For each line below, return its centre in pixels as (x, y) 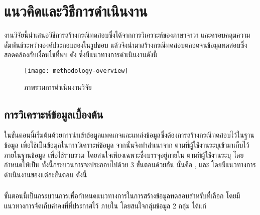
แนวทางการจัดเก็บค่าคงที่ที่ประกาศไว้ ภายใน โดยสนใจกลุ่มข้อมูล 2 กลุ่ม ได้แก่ (105, 205)
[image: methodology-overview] (76, 71)
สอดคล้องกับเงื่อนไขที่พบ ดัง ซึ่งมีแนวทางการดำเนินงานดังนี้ (81, 55)
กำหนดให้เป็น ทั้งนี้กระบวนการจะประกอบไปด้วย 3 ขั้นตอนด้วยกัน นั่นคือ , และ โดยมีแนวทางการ (130, 165)
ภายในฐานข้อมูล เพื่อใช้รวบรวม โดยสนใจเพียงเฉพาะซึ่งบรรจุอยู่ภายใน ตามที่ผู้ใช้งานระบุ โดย (124, 154)
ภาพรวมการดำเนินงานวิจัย (58, 87)
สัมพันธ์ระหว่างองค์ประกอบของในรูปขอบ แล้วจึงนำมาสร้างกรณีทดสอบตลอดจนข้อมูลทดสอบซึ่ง (126, 44)
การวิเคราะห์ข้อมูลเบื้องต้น (54, 114)
